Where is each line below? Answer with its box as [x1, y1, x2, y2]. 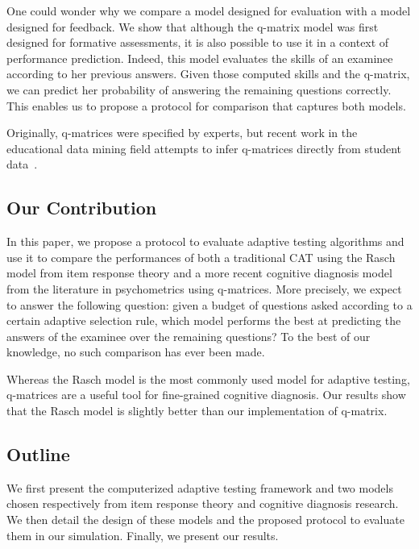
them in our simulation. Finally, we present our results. [6, 526, 279, 543]
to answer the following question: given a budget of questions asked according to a [6, 296, 413, 313]
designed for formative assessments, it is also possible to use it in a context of [6, 34, 389, 51]
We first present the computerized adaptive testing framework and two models [6, 479, 393, 496]
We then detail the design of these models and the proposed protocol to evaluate [6, 511, 404, 528]
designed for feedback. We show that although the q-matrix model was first [6, 18, 379, 35]
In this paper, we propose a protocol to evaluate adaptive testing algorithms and [6, 233, 404, 250]
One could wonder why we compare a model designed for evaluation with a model [6, 2, 411, 19]
